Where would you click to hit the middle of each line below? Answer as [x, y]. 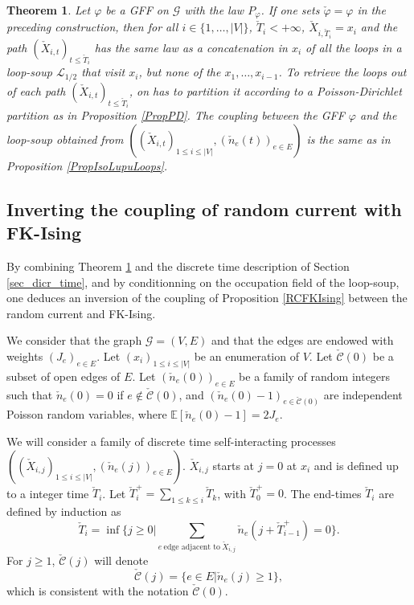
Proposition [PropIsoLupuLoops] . [87, 165]
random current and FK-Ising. [81, 313]
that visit [103, 72]
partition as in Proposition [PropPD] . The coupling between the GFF [176, 115]
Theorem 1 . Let [49, 10]
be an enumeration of [246, 356]
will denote [121, 560]
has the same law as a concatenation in [191, 47]
